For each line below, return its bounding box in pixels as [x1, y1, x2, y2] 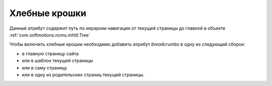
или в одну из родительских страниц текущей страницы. [22, 71, 145, 77]
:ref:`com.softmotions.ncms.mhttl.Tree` [9, 32, 91, 38]
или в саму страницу [22, 64, 67, 70]
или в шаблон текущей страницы [22, 58, 93, 64]
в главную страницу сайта [22, 50, 79, 56]
